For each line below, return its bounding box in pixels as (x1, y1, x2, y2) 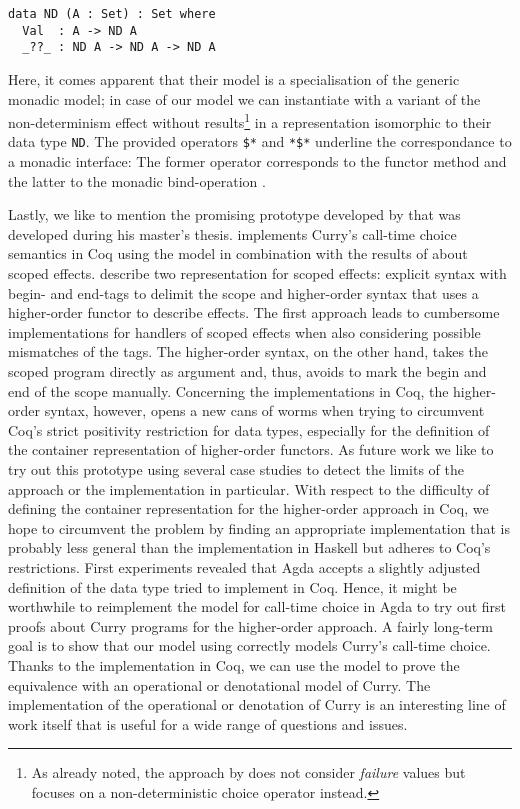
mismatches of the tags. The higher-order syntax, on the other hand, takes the (8, 341, 489, 362)
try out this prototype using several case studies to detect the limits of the (8, 458, 465, 479)
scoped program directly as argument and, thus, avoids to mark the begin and (8, 361, 487, 381)
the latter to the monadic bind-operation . (8, 170, 266, 191)
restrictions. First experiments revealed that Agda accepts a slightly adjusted (8, 556, 481, 577)
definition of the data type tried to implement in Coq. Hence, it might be (8, 576, 457, 597)
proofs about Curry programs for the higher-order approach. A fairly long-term (8, 615, 493, 636)
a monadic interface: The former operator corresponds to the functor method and (8, 151, 507, 172)
